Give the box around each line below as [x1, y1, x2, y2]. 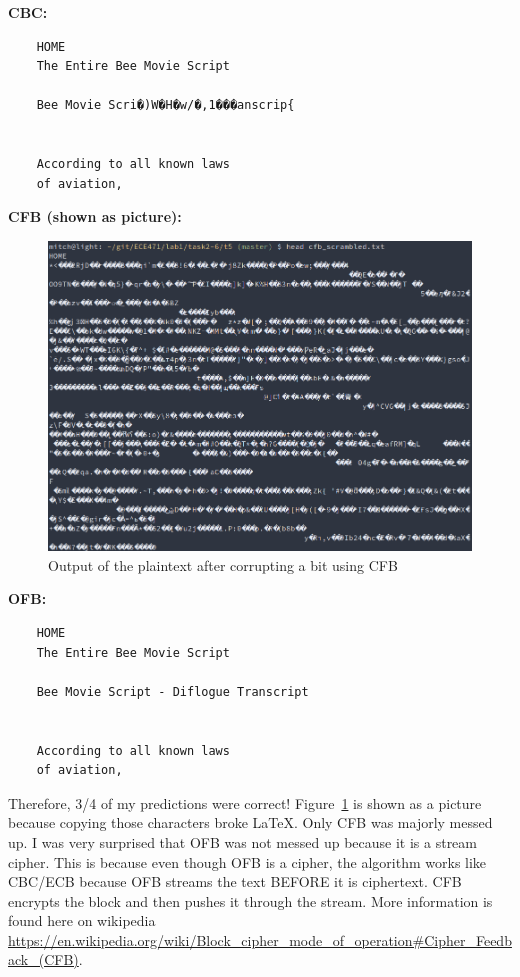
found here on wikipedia [8, 910, 156, 931]
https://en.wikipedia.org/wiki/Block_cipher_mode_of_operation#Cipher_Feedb [8, 929, 512, 950]
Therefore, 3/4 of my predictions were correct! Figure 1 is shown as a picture [8, 792, 482, 813]
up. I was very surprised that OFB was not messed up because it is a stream [8, 831, 477, 852]
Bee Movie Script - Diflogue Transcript [36, 684, 309, 699]
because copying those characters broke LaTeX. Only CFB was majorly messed [8, 812, 493, 833]
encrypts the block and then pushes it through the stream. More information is [8, 890, 493, 911]
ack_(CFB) [8, 949, 79, 970]
